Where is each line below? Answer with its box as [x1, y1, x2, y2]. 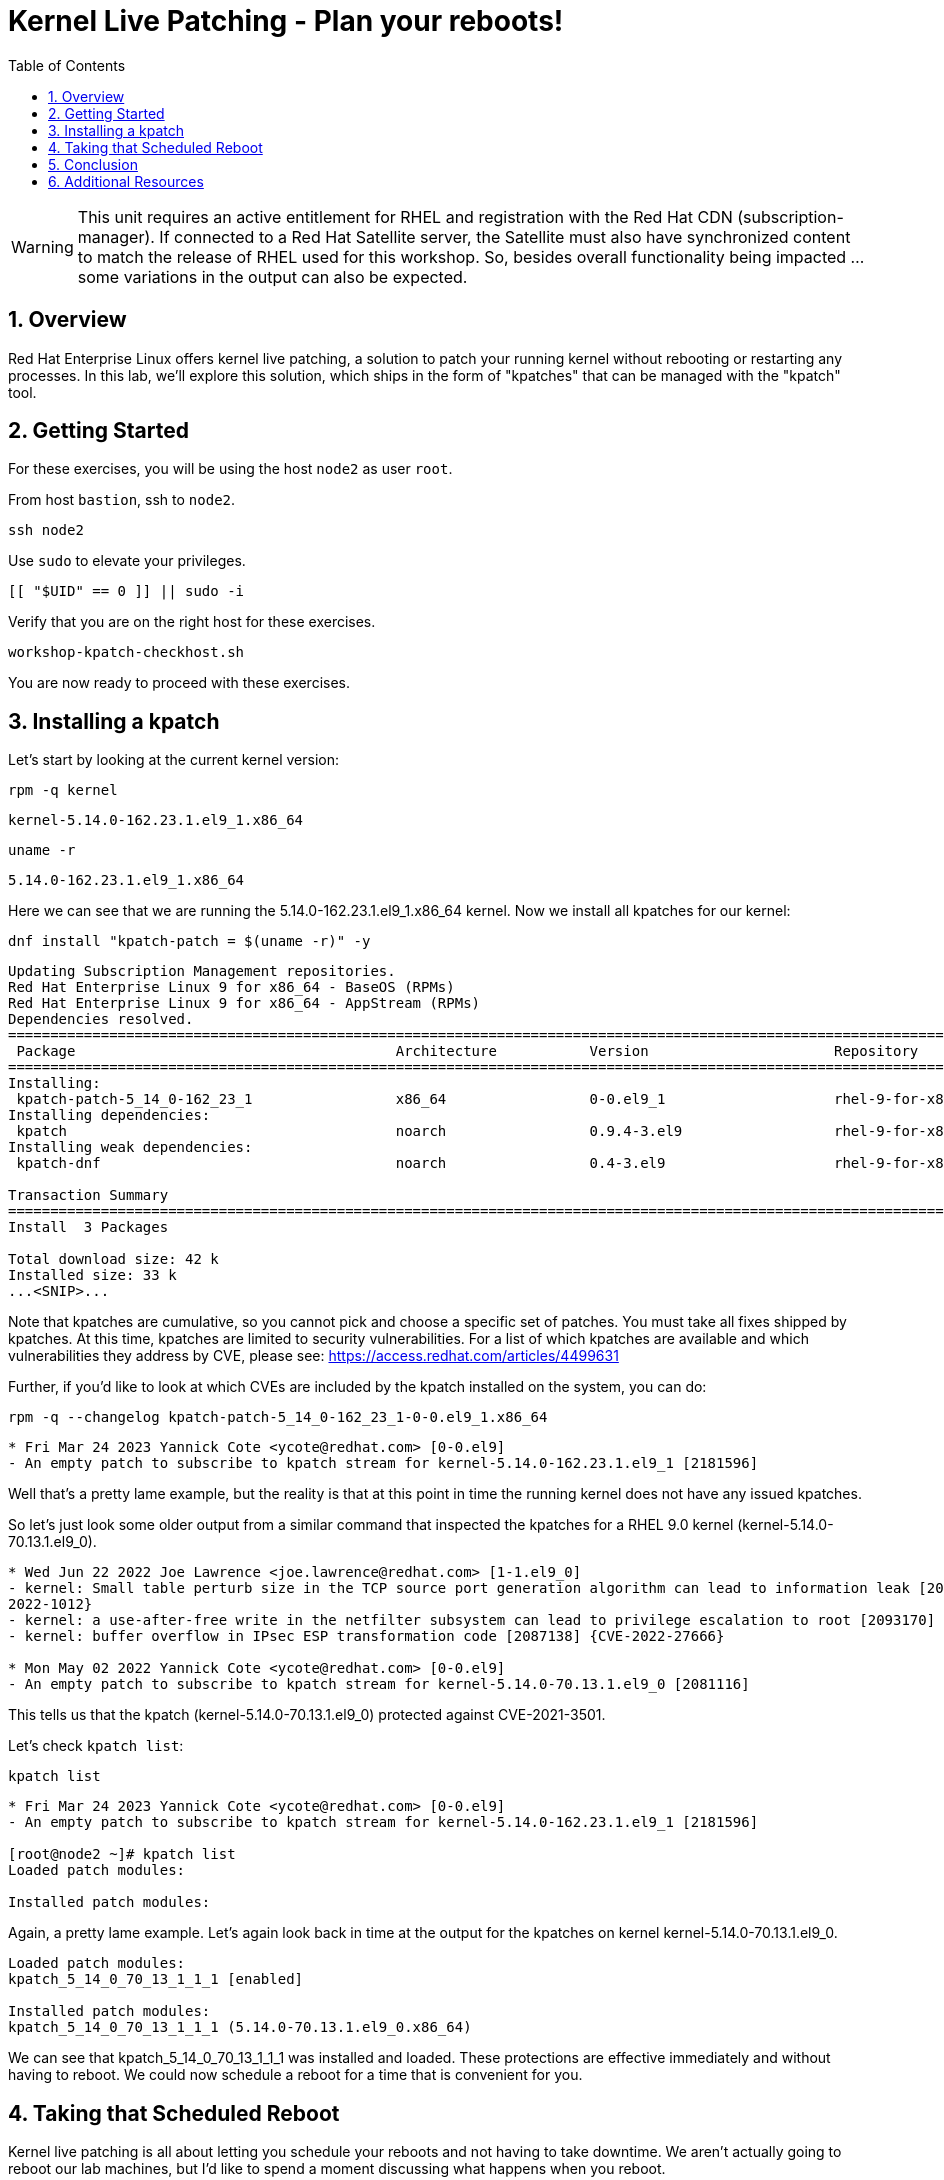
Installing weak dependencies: [8, 1139, 253, 1156]
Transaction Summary [8, 1187, 169, 1204]
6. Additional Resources [48, 172, 204, 190]
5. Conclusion [48, 155, 138, 173]
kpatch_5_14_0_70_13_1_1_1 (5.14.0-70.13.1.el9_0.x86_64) [8, 2019, 472, 2036]
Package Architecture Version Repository [16, 1043, 919, 1060]
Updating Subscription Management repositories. [8, 963, 396, 980]
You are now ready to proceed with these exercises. [8, 674, 350, 692]
